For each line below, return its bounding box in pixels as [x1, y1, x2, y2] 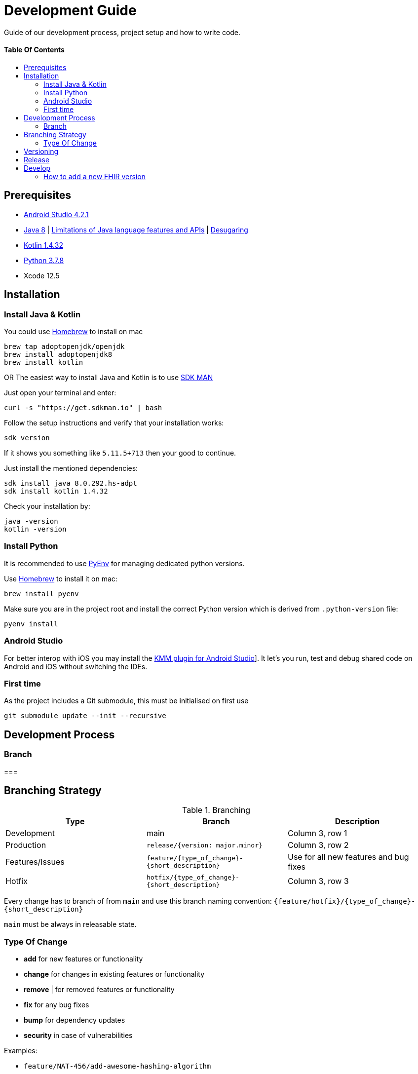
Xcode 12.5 [24, 271, 60, 280]
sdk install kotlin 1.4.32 [4, 487, 108, 496]
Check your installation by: [4, 502, 90, 511]
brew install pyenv [4, 589, 79, 598]
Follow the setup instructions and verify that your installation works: [4, 419, 224, 427]
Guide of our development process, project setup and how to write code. [4, 28, 241, 37]
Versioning [24, 147, 59, 155]
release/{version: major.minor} [146, 841, 263, 849]
